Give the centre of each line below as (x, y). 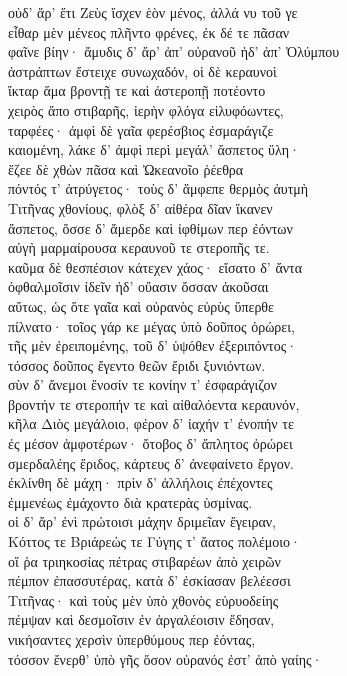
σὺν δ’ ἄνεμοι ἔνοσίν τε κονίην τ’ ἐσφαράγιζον (142, 384)
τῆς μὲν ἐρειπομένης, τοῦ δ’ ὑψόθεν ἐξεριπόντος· (153, 345)
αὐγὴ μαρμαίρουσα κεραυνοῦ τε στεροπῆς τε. (139, 247)
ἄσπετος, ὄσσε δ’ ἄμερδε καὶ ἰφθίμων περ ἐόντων (150, 227)
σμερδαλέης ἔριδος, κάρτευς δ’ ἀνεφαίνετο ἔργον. (151, 462)
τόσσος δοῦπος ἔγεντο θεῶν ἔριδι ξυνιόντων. (137, 364)
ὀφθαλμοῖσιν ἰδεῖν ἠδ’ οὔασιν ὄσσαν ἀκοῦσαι (138, 286)
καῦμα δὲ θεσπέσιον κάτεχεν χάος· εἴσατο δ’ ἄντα (155, 266)
